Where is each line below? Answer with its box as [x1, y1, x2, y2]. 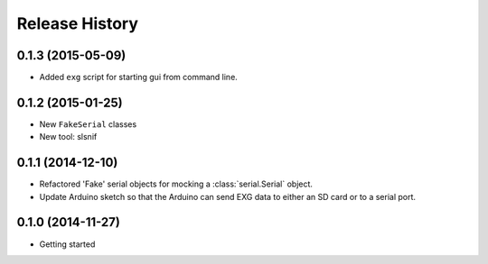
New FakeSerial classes [39, 118, 137, 130]
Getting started [39, 239, 96, 250]
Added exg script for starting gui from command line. [39, 72, 239, 83]
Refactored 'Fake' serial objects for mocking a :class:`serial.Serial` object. [39, 178, 314, 189]
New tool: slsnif [39, 132, 98, 142]
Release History [16, 14, 139, 33]
